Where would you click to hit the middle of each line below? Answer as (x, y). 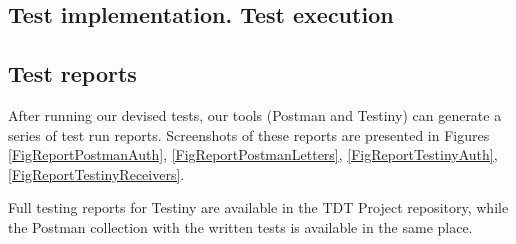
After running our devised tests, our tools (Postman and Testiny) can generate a (255, 114)
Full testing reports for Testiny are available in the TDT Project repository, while (258, 207)
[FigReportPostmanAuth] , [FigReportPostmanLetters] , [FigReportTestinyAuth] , (253, 154)
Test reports (72, 73)
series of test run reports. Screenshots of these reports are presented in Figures (249, 134)
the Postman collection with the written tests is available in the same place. (240, 226)
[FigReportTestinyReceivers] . (96, 173)
